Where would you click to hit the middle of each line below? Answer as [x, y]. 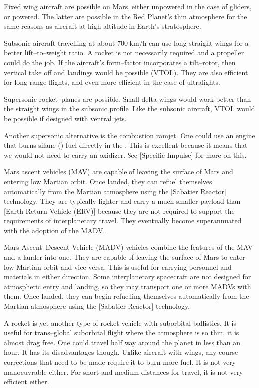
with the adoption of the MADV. [55, 230]
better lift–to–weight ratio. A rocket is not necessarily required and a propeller [124, 53]
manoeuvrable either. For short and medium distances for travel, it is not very [124, 371]
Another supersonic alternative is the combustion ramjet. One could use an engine [129, 135]
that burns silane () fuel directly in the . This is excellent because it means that [126, 145]
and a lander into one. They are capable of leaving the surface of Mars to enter [125, 257]
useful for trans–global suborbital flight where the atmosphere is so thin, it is [122, 332]
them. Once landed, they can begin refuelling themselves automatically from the [127, 296]
